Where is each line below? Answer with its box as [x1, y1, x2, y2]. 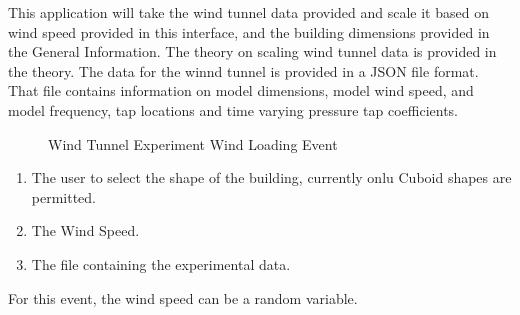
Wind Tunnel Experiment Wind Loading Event [48, 133, 338, 154]
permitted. [31, 186, 97, 207]
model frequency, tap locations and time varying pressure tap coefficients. [8, 99, 459, 120]
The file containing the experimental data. [31, 253, 291, 274]
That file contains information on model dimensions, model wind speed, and [8, 80, 474, 101]
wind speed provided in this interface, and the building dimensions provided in [8, 21, 490, 42]
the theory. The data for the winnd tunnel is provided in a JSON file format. [8, 60, 479, 81]
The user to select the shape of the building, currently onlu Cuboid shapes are [31, 167, 512, 188]
